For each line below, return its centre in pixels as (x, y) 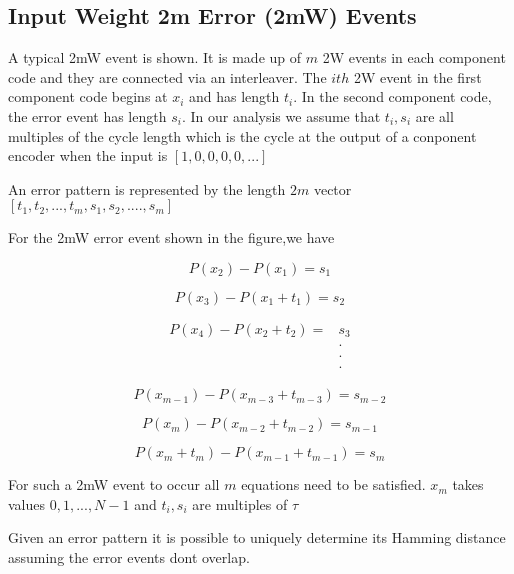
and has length (234, 96)
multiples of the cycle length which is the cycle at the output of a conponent (242, 135)
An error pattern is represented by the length (147, 188)
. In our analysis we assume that (281, 115)
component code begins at (88, 96)
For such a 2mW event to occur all (114, 484)
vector (332, 188)
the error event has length (87, 115)
